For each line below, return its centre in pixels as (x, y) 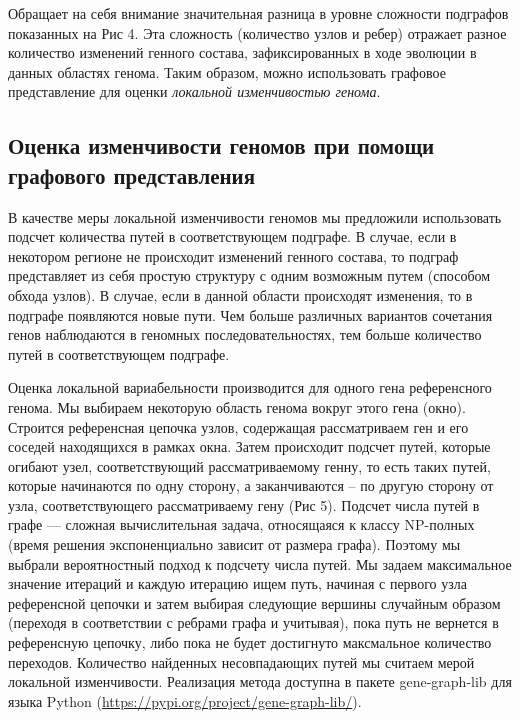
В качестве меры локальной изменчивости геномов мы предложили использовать (255, 216)
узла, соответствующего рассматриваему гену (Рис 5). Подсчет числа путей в (244, 504)
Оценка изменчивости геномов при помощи (221, 145)
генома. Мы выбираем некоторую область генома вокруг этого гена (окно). (237, 406)
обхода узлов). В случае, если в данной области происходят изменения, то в (240, 294)
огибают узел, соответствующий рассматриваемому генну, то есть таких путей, (249, 465)
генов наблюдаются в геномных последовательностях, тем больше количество (245, 334)
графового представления (132, 174)
